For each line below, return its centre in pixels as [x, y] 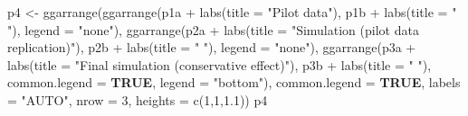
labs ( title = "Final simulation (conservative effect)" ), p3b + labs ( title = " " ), [220, 64]
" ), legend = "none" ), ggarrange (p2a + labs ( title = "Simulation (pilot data [213, 29]
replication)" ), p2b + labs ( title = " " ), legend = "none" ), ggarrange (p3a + [212, 47]
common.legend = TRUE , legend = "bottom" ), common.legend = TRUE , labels [234, 82]
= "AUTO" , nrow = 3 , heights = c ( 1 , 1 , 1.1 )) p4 [138, 99]
